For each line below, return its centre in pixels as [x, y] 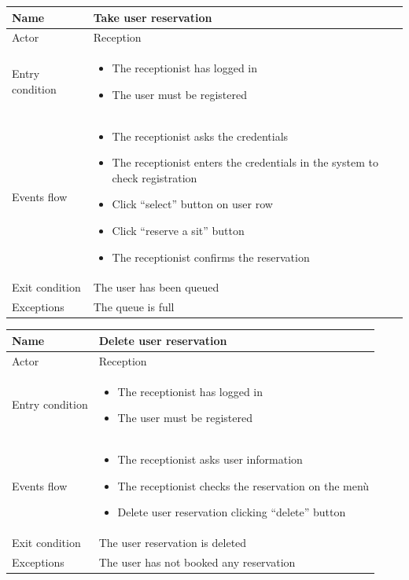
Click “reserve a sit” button [178, 230]
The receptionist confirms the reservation [211, 257]
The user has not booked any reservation [197, 562]
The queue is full [134, 307]
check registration [155, 177]
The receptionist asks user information [210, 459]
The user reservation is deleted [173, 543]
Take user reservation [153, 17]
